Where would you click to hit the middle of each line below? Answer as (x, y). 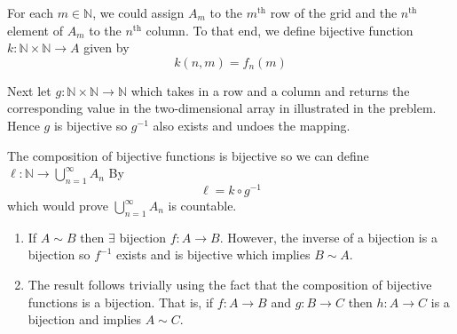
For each (30, 12)
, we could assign (138, 12)
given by (106, 48)
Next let (29, 90)
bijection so (59, 254)
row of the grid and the (334, 12)
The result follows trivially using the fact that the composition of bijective (230, 285)
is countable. (202, 206)
